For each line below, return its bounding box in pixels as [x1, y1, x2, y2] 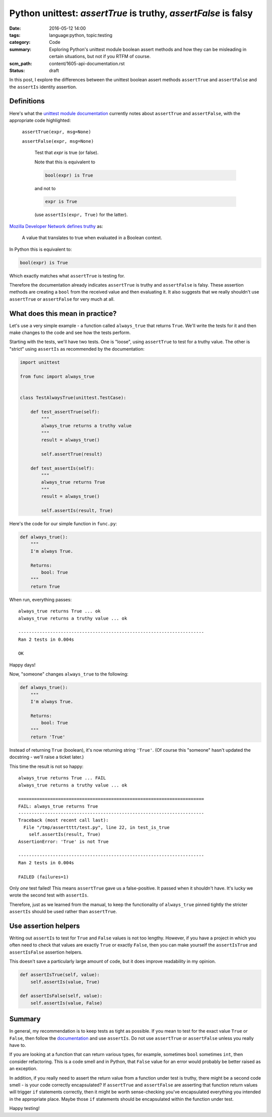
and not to [34, 185, 56, 191]
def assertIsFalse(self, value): [20, 993, 103, 999]
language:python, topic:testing [49, 32, 113, 38]
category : [9, 39, 31, 45]
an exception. [9, 1066, 38, 1072]
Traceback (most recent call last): [18, 817, 109, 823]
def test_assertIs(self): [30, 465, 95, 471]
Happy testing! [9, 1105, 40, 1111]
